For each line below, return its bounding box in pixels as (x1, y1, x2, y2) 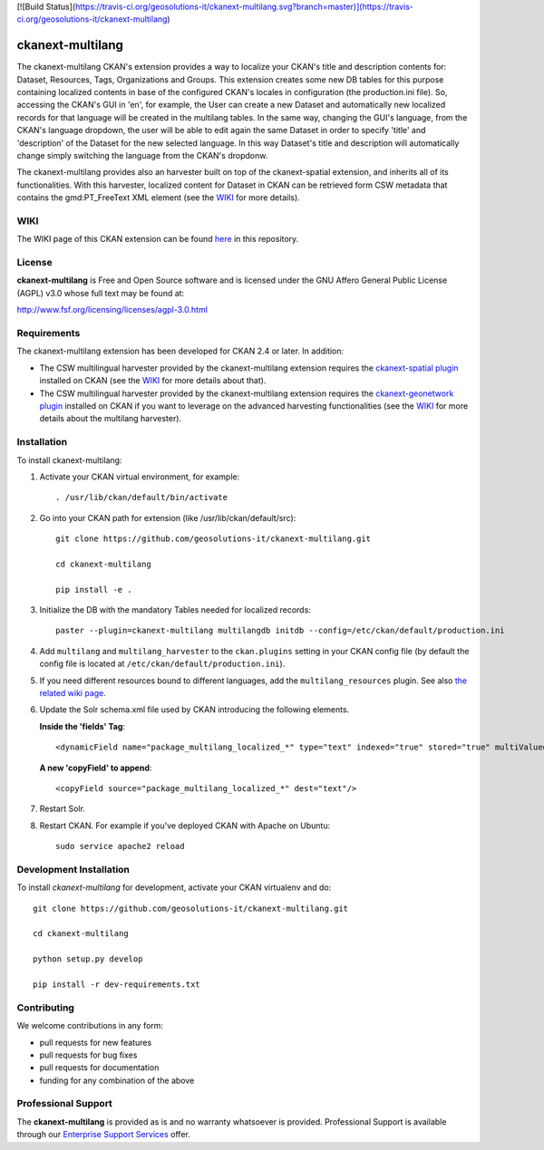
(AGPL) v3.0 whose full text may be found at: (16, 287, 185, 298)
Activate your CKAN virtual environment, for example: (39, 471, 240, 482)
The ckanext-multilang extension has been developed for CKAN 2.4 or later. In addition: (16, 345, 345, 357)
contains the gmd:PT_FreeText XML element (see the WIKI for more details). (16, 192, 301, 203)
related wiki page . (39, 687, 106, 698)
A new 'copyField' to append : (39, 762, 152, 773)
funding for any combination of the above (39, 1075, 195, 1086)
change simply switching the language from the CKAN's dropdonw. (16, 150, 268, 161)
